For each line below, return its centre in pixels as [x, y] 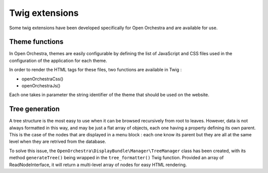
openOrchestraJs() [41, 86]
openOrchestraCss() [42, 79]
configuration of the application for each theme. [58, 60]
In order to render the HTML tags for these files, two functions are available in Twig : [96, 70]
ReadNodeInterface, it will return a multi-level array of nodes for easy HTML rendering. [98, 165]
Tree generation [34, 109]
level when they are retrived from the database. [58, 142]
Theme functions [36, 42]
